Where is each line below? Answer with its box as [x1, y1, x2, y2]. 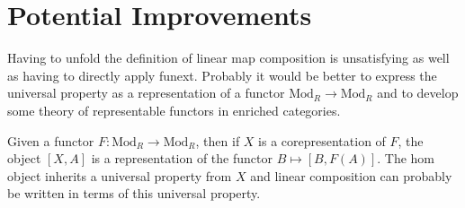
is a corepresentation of [258, 131, 386, 150]
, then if [195, 131, 240, 150]
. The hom [377, 149, 435, 168]
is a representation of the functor [91, 149, 273, 168]
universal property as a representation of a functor [7, 83, 285, 102]
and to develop [377, 83, 459, 102]
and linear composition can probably [250, 166, 452, 185]
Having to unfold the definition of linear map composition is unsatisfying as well [7, 48, 450, 67]
